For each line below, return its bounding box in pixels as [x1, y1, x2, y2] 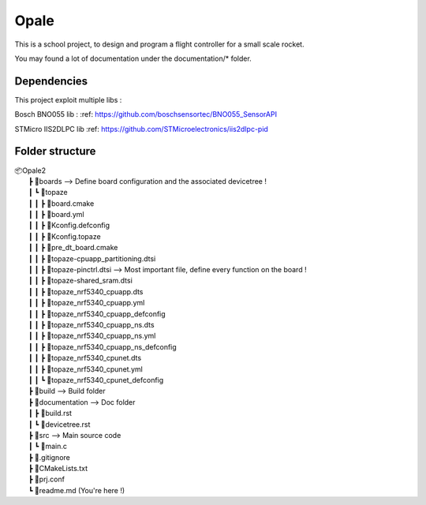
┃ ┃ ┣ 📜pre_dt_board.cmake [28, 243, 118, 252]
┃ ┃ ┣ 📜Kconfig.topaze [28, 231, 102, 241]
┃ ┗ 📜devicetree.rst [28, 419, 91, 429]
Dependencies [14, 74, 88, 88]
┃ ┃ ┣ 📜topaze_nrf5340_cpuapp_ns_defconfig [28, 342, 177, 351]
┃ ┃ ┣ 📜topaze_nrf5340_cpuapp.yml [28, 298, 145, 308]
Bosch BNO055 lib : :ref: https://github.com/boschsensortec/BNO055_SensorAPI [14, 110, 278, 119]
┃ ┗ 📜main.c [28, 442, 67, 451]
